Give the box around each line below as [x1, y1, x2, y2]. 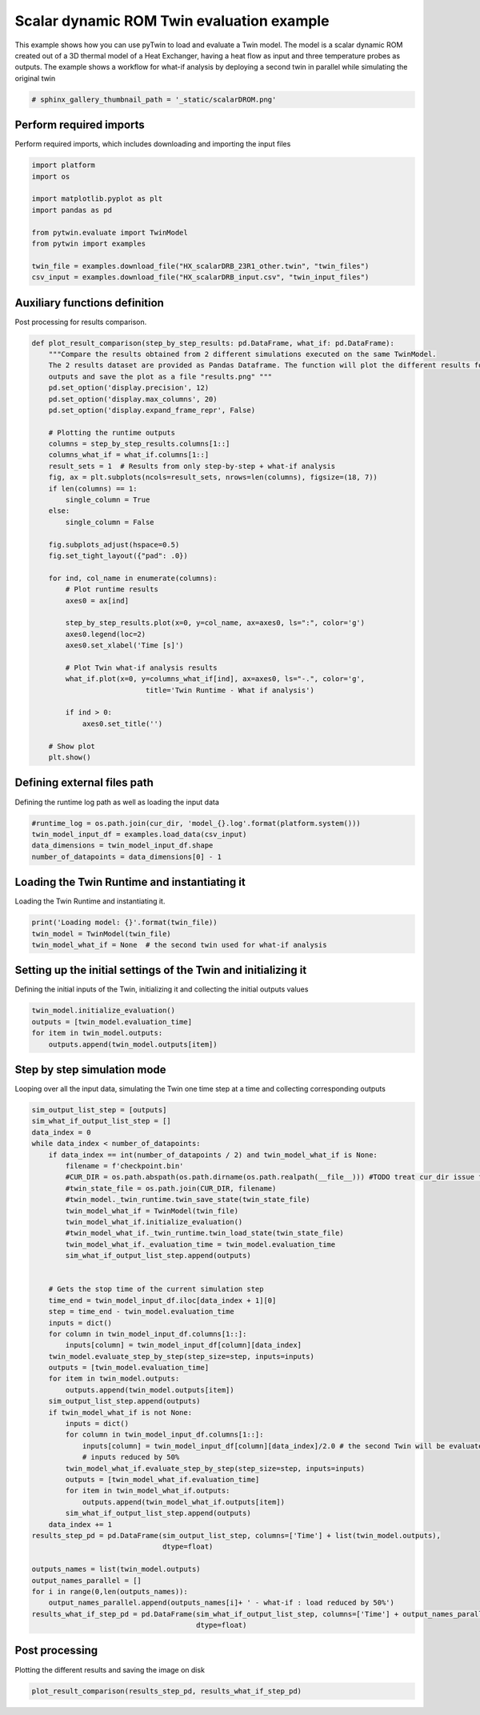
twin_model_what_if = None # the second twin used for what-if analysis [31, 940, 327, 949]
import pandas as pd [31, 205, 112, 214]
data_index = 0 [31, 1128, 91, 1136]
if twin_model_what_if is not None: [48, 1408, 192, 1416]
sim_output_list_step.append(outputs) [48, 1396, 201, 1406]
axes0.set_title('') [82, 719, 163, 728]
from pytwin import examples [31, 238, 146, 248]
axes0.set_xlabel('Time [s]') [65, 641, 184, 650]
